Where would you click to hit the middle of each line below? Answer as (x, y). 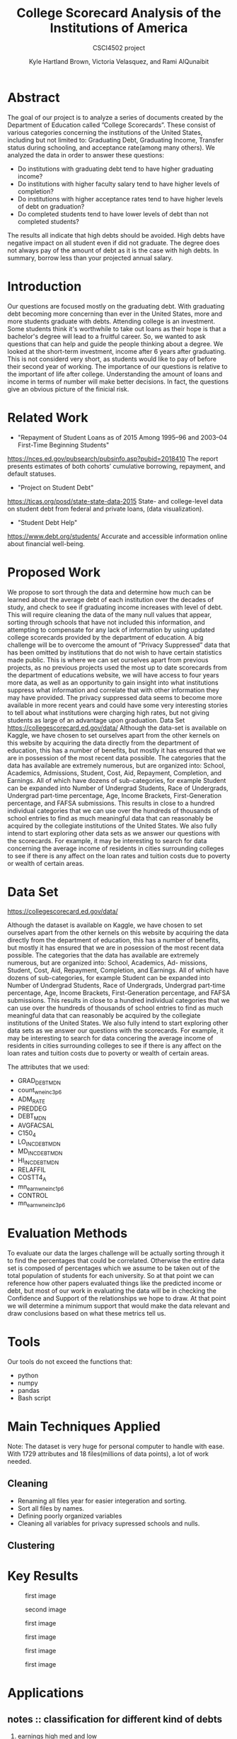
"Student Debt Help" (47, 522)
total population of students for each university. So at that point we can (111, 1276)
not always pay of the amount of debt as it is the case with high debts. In (113, 250)
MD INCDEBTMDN (40, 1152)
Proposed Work (54, 572)
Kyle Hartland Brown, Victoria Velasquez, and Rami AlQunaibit (119, 61)
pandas (29, 1391)
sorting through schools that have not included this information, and (106, 622)
